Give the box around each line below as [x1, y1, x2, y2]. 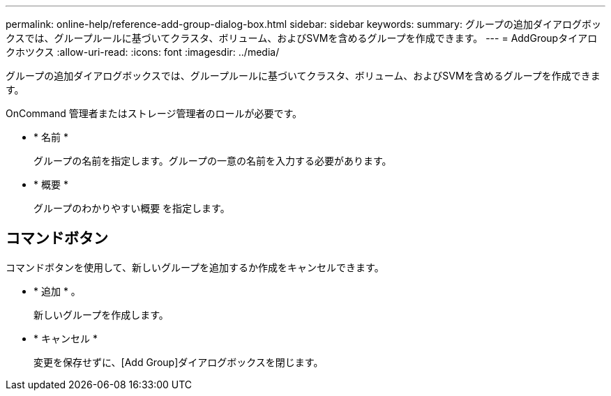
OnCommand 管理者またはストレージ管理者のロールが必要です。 [6, 107, 303, 119]
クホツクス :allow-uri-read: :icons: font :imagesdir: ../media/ [6, 46, 280, 58]
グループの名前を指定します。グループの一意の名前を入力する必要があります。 [33, 155, 392, 167]
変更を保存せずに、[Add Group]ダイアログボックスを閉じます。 [33, 356, 324, 368]
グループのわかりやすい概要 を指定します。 [33, 202, 230, 214]
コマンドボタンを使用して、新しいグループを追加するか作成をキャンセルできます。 [6, 261, 384, 273]
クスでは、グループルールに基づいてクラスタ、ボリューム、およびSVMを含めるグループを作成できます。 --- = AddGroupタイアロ [6, 32, 598, 44]
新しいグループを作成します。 [33, 308, 169, 321]
